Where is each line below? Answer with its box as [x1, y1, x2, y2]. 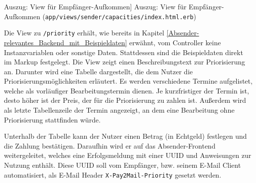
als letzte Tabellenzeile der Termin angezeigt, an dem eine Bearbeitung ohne [4, 105, 235, 115]
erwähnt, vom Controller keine [129, 37, 221, 47]
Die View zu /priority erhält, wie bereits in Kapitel [4, 28, 164, 38]
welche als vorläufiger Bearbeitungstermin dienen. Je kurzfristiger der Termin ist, [4, 85, 249, 95]
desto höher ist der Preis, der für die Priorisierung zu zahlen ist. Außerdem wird [4, 95, 246, 105]
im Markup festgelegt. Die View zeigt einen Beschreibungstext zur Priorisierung [4, 57, 245, 67]
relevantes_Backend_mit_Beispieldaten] [4, 37, 127, 47]
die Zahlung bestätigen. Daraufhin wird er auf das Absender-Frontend [4, 140, 216, 151]
